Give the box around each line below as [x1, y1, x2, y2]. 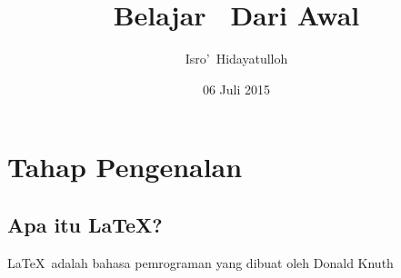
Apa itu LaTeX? [7, 210, 163, 238]
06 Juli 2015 [202, 79, 271, 98]
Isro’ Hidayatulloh [185, 49, 288, 68]
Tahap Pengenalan [7, 148, 243, 185]
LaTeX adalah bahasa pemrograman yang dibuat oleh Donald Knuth [7, 253, 394, 272]
